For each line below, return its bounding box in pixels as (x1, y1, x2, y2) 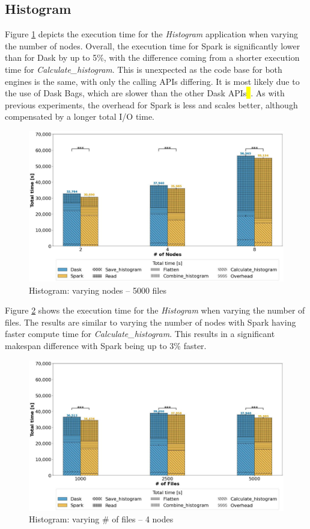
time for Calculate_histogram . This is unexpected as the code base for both (5, 63, 282, 75)
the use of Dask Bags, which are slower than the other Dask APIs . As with (5, 87, 285, 99)
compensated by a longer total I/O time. (5, 110, 154, 123)
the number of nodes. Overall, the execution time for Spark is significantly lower (5, 39, 300, 52)
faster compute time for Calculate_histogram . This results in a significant (5, 327, 275, 340)
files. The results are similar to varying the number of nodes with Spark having (5, 315, 296, 328)
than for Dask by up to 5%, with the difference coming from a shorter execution (5, 51, 300, 64)
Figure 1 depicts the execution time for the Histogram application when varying (5, 28, 299, 40)
